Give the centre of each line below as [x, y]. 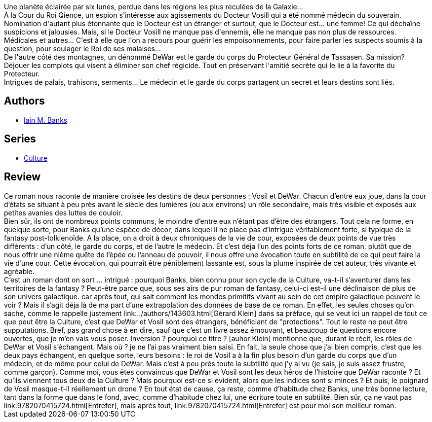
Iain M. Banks [46, 120]
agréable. [19, 271]
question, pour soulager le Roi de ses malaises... [83, 49]
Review [22, 177]
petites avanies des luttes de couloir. [63, 212]
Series [20, 139]
